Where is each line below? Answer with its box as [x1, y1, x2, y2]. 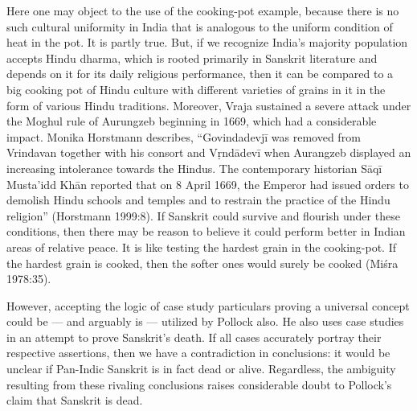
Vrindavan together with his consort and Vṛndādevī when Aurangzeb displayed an [6, 144, 411, 161]
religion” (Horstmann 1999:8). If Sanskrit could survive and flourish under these [6, 207, 400, 224]
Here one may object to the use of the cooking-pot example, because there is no [6, 2, 399, 18]
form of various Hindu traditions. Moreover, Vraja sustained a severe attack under [6, 97, 411, 113]
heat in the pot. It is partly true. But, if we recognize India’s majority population [6, 34, 408, 51]
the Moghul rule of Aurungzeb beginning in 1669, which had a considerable [6, 113, 377, 129]
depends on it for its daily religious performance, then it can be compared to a [6, 65, 394, 82]
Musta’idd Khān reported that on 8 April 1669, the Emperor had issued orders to [6, 175, 409, 192]
